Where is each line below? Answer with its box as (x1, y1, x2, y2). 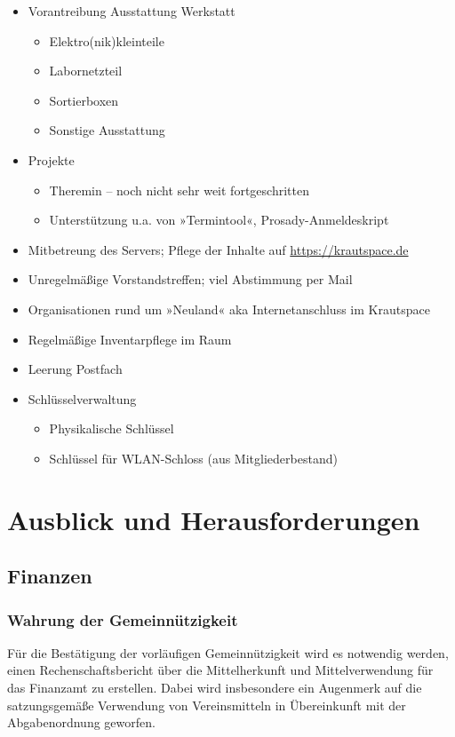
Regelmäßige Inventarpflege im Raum (28, 329, 232, 348)
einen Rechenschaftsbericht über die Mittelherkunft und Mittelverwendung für (7, 661, 434, 679)
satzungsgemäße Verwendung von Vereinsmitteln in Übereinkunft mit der (7, 695, 406, 714)
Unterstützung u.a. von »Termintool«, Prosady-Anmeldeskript (49, 210, 389, 229)
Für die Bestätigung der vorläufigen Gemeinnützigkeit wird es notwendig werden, (7, 643, 449, 662)
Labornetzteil (49, 61, 123, 80)
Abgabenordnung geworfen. (7, 713, 156, 732)
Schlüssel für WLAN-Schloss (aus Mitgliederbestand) (49, 448, 338, 467)
